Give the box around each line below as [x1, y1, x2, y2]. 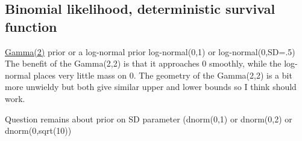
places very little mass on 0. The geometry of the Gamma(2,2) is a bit [33, 68, 292, 81]
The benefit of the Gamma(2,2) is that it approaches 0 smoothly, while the [5, 57, 282, 70]
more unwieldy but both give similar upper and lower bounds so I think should [5, 80, 297, 93]
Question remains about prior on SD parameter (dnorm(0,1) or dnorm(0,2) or [5, 112, 292, 125]
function [5, 17, 57, 35]
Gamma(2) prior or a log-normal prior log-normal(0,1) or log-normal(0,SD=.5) [5, 45, 295, 58]
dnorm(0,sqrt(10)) [5, 124, 72, 137]
